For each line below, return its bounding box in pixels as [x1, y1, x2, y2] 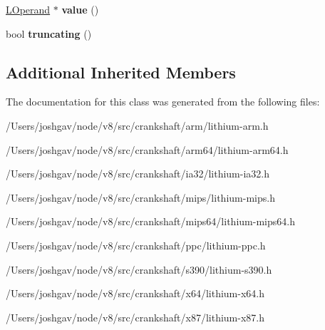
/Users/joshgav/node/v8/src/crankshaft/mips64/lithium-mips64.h [6, 214, 295, 229]
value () [61, 2, 99, 16]
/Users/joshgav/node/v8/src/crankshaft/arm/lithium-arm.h [6, 118, 269, 133]
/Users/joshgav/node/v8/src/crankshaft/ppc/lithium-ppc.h [6, 237, 266, 252]
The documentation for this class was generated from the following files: [6, 94, 320, 109]
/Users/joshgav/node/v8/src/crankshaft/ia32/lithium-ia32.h [6, 166, 269, 181]
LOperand [6, 2, 51, 16]
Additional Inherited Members [6, 61, 236, 83]
